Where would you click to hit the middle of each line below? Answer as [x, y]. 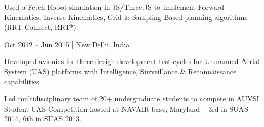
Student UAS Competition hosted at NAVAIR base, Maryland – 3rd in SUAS [126, 108]
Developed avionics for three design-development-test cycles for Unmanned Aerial [132, 61]
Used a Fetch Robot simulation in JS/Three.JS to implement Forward [114, 7]
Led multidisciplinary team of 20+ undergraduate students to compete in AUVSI [132, 99]
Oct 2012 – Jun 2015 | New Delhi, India [67, 44]
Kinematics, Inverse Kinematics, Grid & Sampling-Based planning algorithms [126, 17]
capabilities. [23, 81]
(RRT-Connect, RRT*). [41, 27]
